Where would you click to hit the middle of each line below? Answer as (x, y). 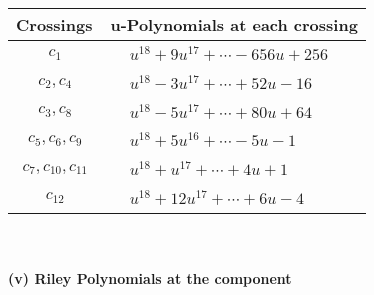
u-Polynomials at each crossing (234, 24)
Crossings (54, 24)
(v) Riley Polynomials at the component (150, 278)
